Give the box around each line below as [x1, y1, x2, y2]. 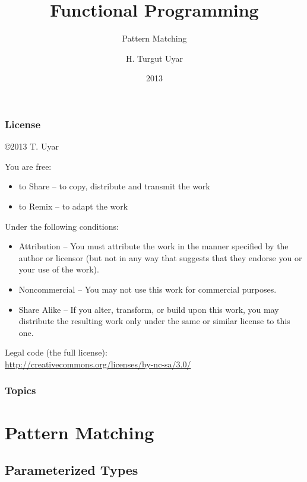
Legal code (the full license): [5, 346, 107, 359]
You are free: [5, 160, 52, 172]
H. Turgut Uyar [125, 52, 183, 64]
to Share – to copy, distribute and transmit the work [18, 180, 210, 192]
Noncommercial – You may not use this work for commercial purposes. [18, 283, 277, 295]
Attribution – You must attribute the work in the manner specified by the [18, 240, 289, 252]
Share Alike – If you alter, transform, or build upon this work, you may [18, 303, 279, 315]
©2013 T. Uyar [5, 140, 59, 153]
